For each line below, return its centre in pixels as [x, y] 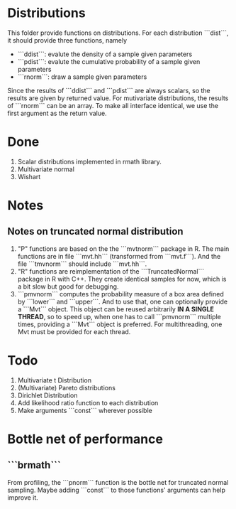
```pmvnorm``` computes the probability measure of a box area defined [121, 294]
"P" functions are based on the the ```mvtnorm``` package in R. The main [123, 248]
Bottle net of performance [85, 439]
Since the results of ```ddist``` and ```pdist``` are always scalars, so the [109, 90]
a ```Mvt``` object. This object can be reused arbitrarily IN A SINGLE [116, 309]
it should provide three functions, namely [67, 40]
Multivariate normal [46, 169]
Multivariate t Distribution [55, 380]
